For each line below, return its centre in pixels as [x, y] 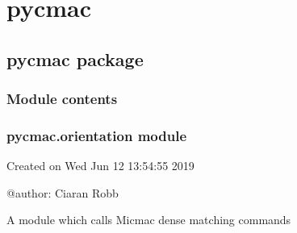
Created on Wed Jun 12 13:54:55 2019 [100, 166]
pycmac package [75, 58]
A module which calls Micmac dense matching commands [149, 220]
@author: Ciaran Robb [63, 192]
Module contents [62, 99]
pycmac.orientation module [97, 135]
